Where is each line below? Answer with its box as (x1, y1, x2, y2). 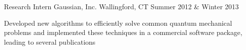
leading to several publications (4, 36, 96, 47)
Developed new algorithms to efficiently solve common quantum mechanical (4, 17, 232, 28)
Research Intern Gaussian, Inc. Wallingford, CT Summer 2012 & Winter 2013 (4, 1, 239, 11)
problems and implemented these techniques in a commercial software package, (4, 27, 243, 37)
